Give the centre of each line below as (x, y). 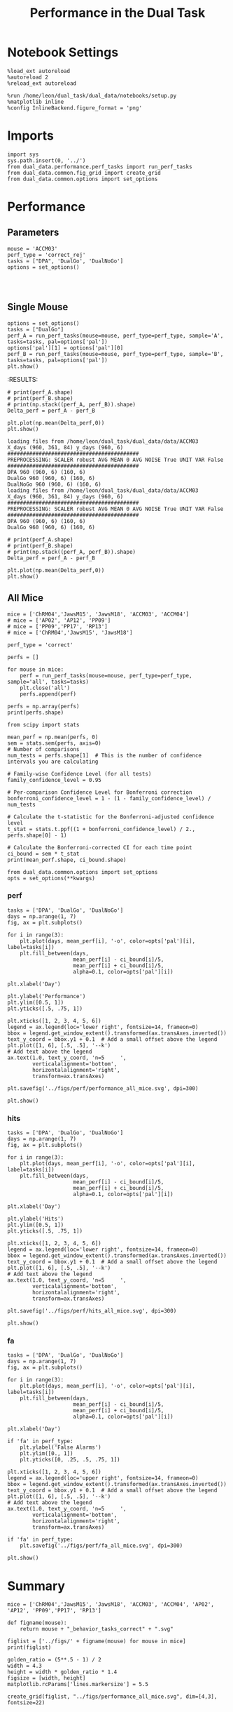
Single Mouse (38, 307)
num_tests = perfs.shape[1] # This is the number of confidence (104, 755)
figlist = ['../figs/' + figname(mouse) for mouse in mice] (97, 1641)
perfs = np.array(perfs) (43, 706)
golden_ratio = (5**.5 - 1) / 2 (54, 1660)
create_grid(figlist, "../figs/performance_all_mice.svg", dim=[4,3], (112, 1697)
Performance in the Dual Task (118, 13)
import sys (23, 154)
